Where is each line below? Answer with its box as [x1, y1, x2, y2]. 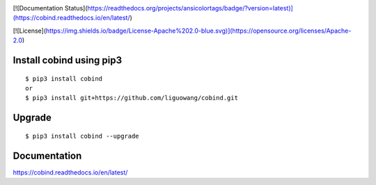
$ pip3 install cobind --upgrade [25, 132, 139, 140]
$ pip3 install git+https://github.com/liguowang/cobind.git [25, 94, 238, 102]
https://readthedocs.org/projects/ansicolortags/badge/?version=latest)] [87, 4, 294, 12]
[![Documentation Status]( [13, 4, 88, 12]
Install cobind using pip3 [13, 54, 123, 66]
